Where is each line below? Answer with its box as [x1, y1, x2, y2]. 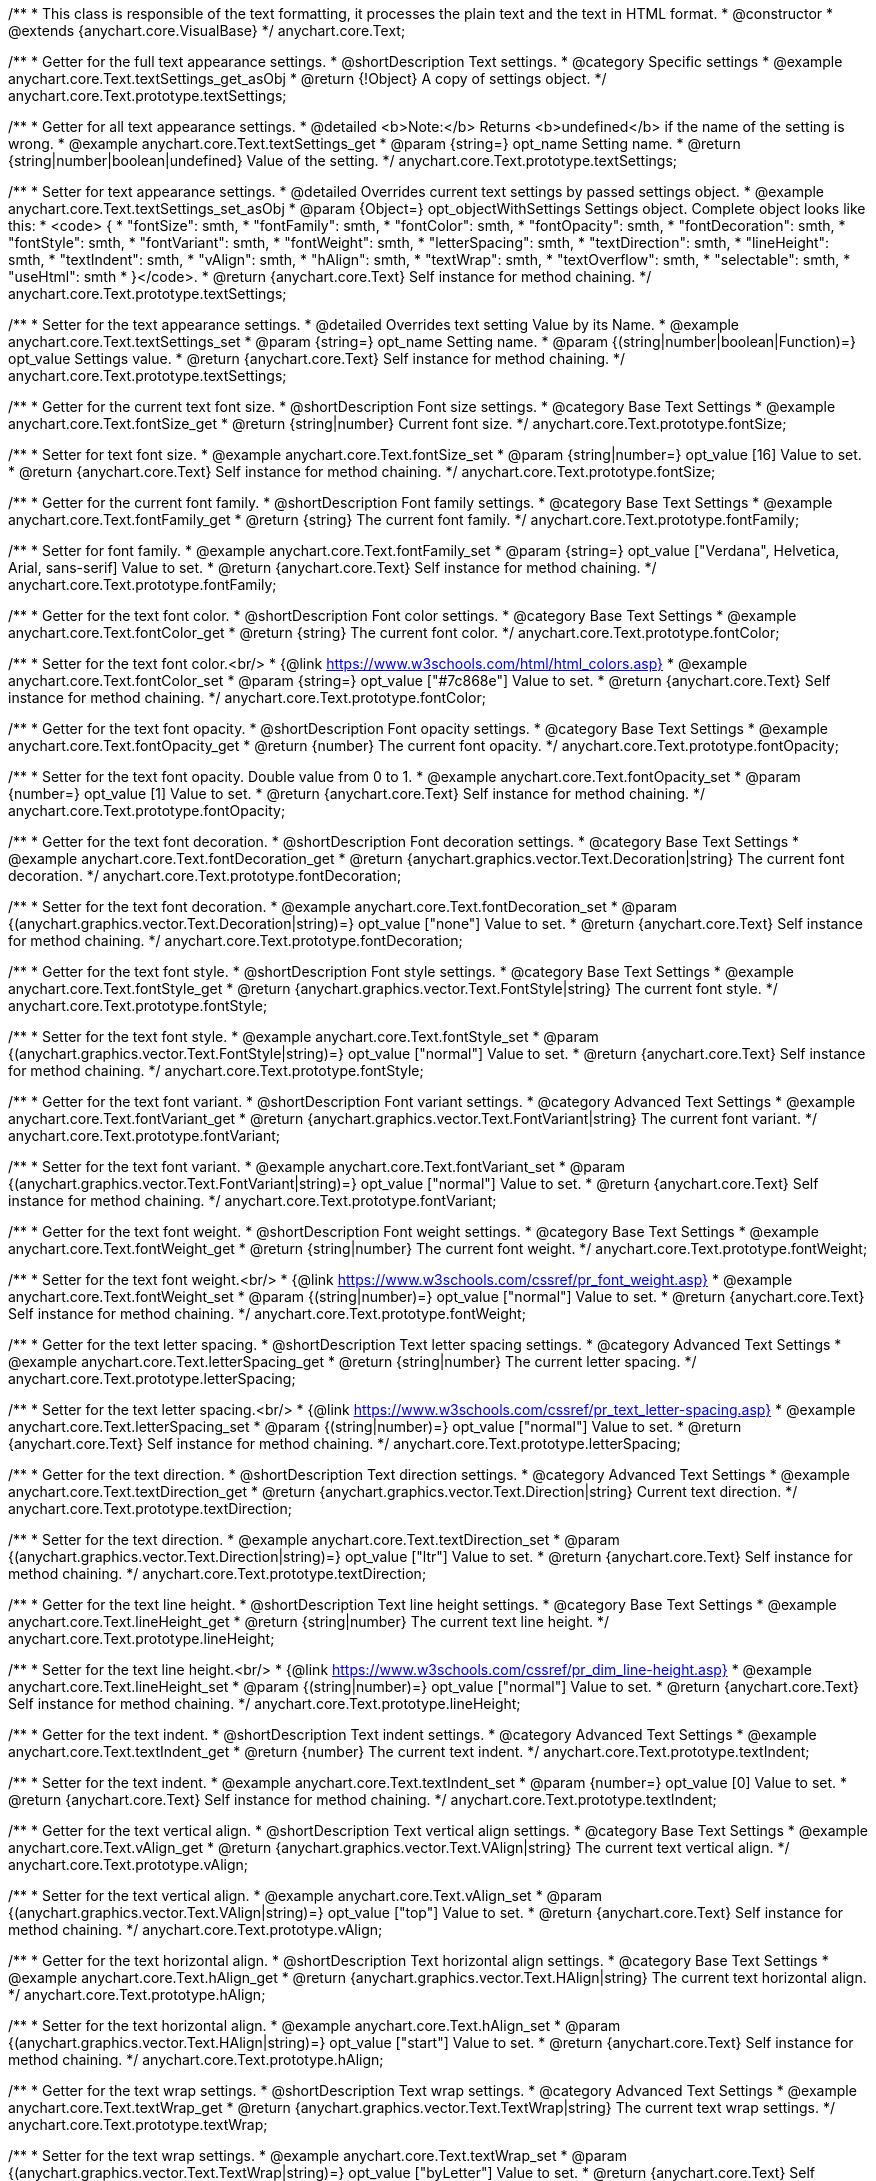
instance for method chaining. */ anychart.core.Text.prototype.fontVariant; [8, 1192, 497, 1209]
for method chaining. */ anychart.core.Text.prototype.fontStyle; [8, 1062, 424, 1079]
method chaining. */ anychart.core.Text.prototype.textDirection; [8, 1565, 427, 1582]
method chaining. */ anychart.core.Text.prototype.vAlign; [8, 1921, 383, 1938]
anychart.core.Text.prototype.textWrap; [8, 2116, 268, 2133]
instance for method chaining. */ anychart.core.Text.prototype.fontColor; [8, 689, 486, 706]
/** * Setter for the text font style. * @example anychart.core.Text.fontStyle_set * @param [8, 1028, 599, 1045]
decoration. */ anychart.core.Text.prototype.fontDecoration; [8, 867, 402, 884]
